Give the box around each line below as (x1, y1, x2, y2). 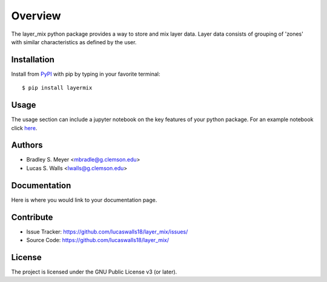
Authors (11, 140, 43, 151)
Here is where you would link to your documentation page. (11, 196, 157, 203)
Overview (11, 9, 61, 22)
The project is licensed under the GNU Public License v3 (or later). (11, 268, 177, 275)
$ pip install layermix (22, 85, 93, 91)
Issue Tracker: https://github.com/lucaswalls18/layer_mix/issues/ (26, 228, 188, 235)
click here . (11, 124, 38, 131)
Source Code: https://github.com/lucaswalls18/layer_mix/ (26, 237, 170, 244)
